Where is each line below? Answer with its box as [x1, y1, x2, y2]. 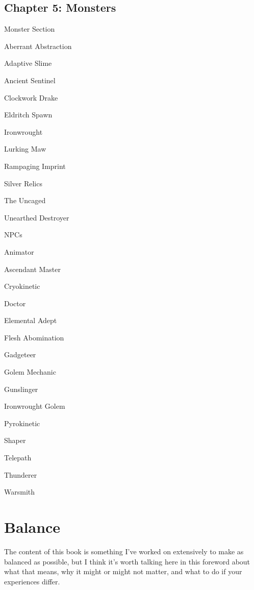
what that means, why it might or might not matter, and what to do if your [4, 566, 242, 577]
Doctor [4, 298, 26, 308]
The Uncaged [4, 195, 46, 206]
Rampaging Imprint [4, 160, 66, 171]
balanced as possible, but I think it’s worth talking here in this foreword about [4, 556, 250, 567]
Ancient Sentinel [4, 75, 56, 85]
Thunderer [4, 469, 37, 480]
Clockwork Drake [4, 92, 58, 103]
